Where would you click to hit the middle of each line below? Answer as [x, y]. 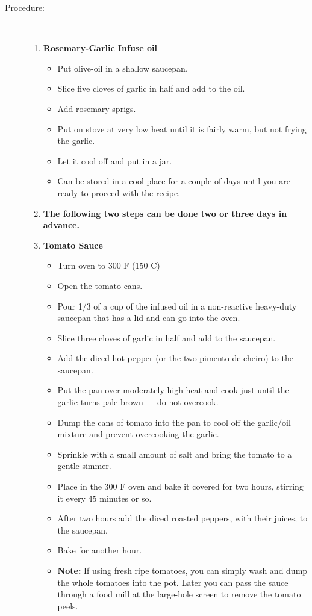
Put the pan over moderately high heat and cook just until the [173, 390]
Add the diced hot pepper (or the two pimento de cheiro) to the [175, 358]
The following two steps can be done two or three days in [165, 213]
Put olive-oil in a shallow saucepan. [123, 68]
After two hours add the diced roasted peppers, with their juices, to [183, 518]
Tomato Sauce [73, 245]
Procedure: [25, 7]
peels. [68, 605]
